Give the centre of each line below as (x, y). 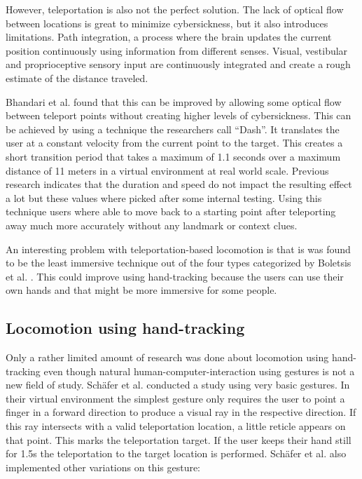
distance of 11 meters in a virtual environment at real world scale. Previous (167, 170)
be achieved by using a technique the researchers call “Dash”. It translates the (173, 129)
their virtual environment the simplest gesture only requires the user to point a (175, 398)
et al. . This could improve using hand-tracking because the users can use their (175, 276)
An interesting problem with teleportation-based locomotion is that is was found (178, 249)
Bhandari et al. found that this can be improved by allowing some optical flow (174, 101)
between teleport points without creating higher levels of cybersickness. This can (179, 115)
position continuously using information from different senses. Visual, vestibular (177, 50)
